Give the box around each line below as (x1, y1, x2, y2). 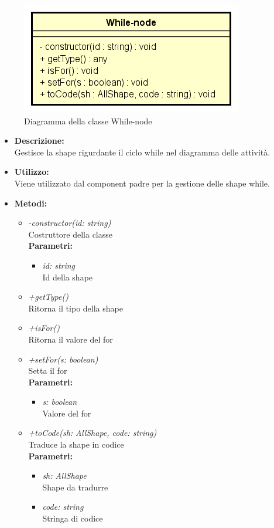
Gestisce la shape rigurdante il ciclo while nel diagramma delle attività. (14, 145, 270, 158)
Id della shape (42, 270, 93, 283)
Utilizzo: (14, 165, 49, 178)
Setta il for (28, 364, 67, 377)
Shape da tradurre (42, 480, 108, 493)
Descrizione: (14, 134, 64, 147)
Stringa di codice (42, 512, 103, 524)
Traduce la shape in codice (28, 438, 124, 451)
